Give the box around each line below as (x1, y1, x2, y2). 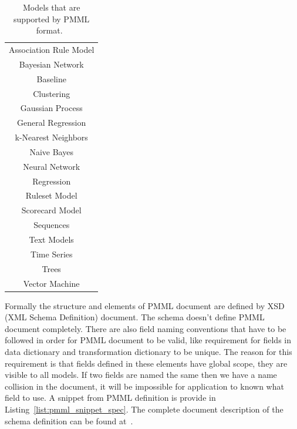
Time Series (30, 247, 73, 260)
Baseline (36, 72, 66, 85)
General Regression (17, 116, 86, 129)
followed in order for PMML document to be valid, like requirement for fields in (5, 334, 292, 346)
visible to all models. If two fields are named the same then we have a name (5, 368, 277, 381)
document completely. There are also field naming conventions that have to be (5, 322, 286, 334)
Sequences (33, 219, 70, 231)
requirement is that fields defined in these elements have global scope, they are (5, 357, 288, 369)
